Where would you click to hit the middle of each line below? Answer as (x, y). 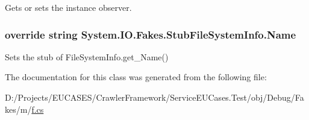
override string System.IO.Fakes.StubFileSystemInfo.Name (151, 34)
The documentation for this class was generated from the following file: (136, 77)
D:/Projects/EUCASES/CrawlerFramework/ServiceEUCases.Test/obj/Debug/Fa (154, 97)
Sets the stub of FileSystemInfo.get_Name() (87, 56)
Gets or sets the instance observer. (68, 7)
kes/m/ (18, 109)
